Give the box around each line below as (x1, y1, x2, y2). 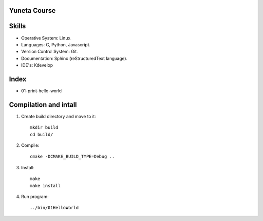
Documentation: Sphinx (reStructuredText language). (21, 55, 128, 61)
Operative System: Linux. (21, 35, 72, 41)
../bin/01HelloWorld (30, 205, 79, 211)
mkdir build (30, 125, 58, 130)
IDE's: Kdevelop (21, 62, 53, 68)
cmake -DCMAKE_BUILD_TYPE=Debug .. (30, 154, 115, 160)
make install (30, 183, 61, 188)
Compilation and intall (9, 100, 77, 109)
